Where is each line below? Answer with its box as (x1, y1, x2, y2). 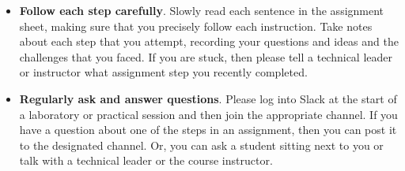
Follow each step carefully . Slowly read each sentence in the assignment (19, 2, 384, 18)
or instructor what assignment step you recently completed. (19, 64, 308, 80)
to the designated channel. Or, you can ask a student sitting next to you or (19, 136, 384, 153)
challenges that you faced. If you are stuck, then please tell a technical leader (19, 48, 393, 65)
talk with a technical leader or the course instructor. (19, 152, 273, 169)
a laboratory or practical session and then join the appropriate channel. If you (19, 106, 398, 122)
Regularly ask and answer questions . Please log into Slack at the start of (19, 90, 397, 106)
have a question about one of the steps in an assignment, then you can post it (19, 121, 397, 138)
